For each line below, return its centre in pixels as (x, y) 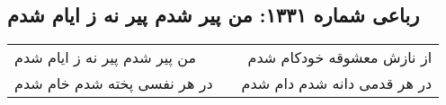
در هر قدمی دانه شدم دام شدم (337, 83)
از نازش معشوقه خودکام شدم (340, 57)
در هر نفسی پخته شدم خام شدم (114, 83)
